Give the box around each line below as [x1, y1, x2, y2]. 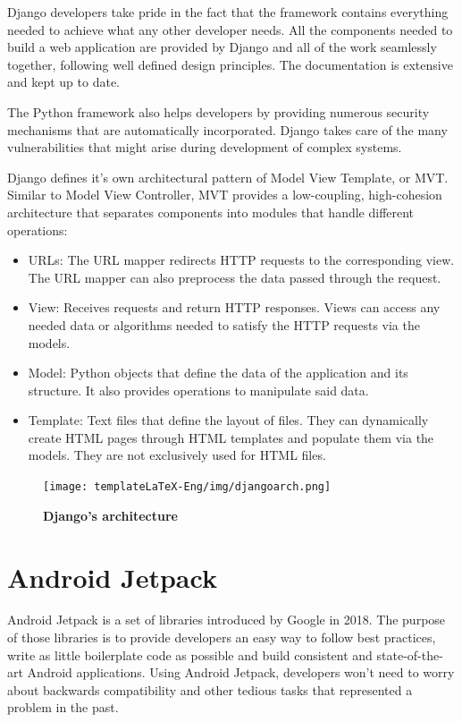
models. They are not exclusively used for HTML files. [28, 446, 326, 464]
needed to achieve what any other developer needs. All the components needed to [7, 20, 453, 38]
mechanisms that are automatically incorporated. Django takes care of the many [7, 120, 448, 139]
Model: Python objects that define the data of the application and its [28, 363, 408, 382]
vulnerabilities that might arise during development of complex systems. [7, 138, 402, 157]
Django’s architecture [43, 505, 178, 524]
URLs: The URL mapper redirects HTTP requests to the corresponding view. [28, 251, 455, 269]
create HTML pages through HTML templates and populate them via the [28, 428, 434, 446]
